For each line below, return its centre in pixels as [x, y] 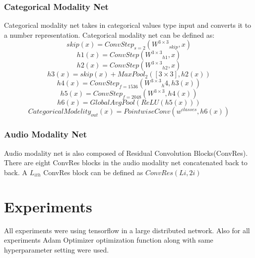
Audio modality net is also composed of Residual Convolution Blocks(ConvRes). [126, 153]
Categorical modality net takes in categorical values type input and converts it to [128, 25]
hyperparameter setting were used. [57, 249]
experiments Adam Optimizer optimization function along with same [109, 240]
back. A [16, 172]
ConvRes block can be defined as [93, 172]
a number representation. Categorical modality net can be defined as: [109, 34]
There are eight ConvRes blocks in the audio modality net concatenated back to [126, 162]
